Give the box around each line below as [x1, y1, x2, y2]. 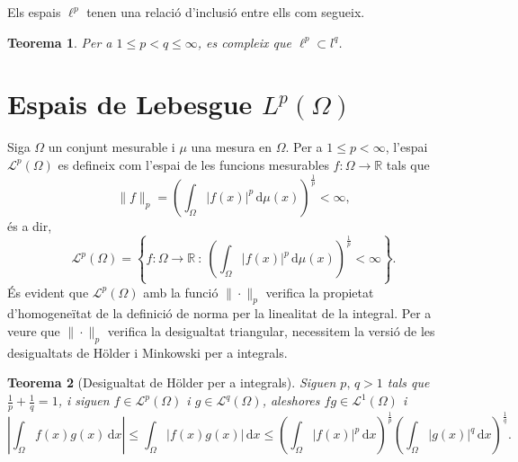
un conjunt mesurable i [48, 138, 175, 156]
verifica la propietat [265, 282, 374, 301]
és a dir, [7, 216, 52, 235]
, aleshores [262, 391, 320, 410]
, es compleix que [197, 32, 292, 51]
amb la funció [143, 282, 219, 301]
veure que [7, 322, 60, 341]
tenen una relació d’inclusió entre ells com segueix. [86, 3, 365, 21]
